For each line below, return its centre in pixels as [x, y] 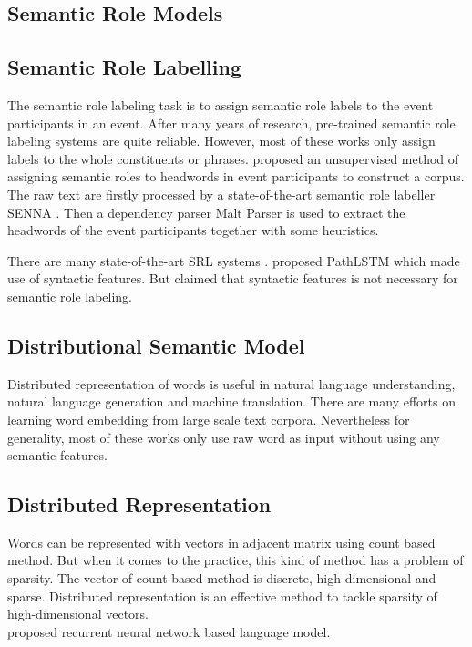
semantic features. [57, 455]
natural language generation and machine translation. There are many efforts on [231, 401]
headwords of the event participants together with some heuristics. [193, 230]
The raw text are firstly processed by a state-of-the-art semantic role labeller [221, 194]
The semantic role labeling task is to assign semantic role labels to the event [221, 104]
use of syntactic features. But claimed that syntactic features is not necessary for [233, 278]
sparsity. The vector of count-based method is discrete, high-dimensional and [222, 578]
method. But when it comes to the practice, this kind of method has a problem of [236, 560]
